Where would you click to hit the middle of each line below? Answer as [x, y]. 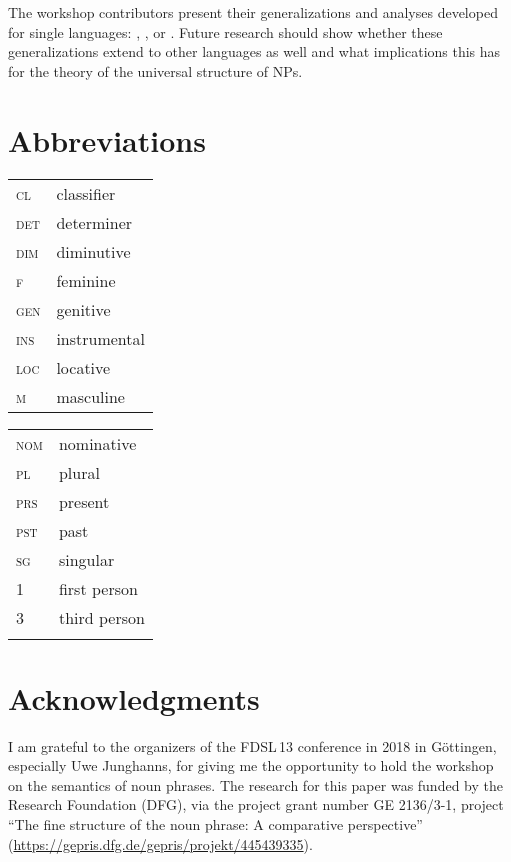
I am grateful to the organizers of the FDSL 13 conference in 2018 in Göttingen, [252, 745]
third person [101, 617]
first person [98, 588]
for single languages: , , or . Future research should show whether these [225, 31]
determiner [94, 222]
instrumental [100, 338]
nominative [97, 443]
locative [83, 367]
